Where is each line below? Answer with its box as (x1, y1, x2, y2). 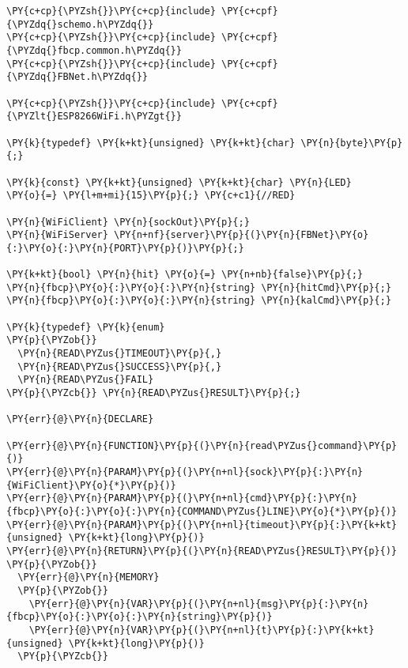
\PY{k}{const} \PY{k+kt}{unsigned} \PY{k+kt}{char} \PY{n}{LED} (6, 176, 352, 188)
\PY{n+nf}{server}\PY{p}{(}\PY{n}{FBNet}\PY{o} (114, 229, 369, 241)
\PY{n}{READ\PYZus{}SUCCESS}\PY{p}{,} (17, 360, 222, 372)
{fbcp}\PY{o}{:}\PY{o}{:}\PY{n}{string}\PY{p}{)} (6, 611, 273, 623)
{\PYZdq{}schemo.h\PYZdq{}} (6, 18, 154, 30)
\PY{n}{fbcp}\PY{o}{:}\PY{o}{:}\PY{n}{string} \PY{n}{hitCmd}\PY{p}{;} (6, 281, 391, 293)
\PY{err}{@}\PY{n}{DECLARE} (6, 413, 154, 425)
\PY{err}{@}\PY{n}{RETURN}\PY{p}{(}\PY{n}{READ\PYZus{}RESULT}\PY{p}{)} (6, 545, 397, 557)
